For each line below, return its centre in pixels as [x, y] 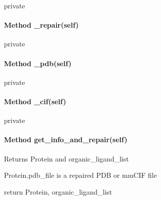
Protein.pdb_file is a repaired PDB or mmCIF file [80, 175]
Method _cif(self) [35, 101]
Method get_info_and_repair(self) [66, 140]
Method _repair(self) [41, 25]
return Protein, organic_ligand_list [58, 191]
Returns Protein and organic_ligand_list [66, 158]
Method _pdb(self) [38, 63]
